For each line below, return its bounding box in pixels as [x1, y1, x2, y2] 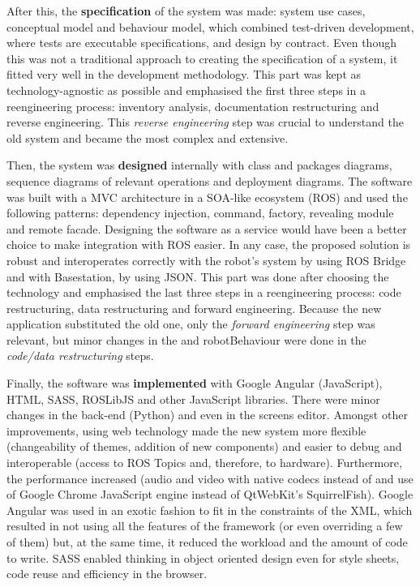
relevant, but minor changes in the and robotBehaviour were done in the [6, 331, 366, 348]
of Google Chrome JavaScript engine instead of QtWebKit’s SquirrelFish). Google [6, 486, 414, 503]
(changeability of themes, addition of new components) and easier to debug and [6, 438, 402, 455]
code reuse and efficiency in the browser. [6, 565, 208, 582]
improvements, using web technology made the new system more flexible [6, 422, 366, 439]
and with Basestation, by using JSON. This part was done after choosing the [6, 268, 389, 285]
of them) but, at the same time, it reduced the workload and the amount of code [6, 533, 408, 550]
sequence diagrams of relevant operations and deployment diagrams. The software [6, 172, 413, 189]
